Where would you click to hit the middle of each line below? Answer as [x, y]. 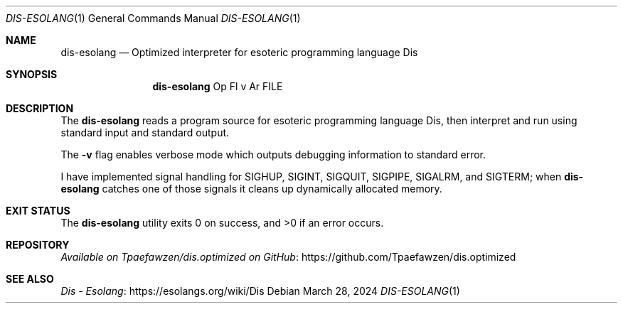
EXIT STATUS [38, 211]
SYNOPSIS [32, 74]
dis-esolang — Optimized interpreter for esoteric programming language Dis [239, 52]
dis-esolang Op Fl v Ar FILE [218, 86]
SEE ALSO [30, 279]
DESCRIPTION [40, 108]
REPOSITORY [38, 245]
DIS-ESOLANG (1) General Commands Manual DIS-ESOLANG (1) [153, 18]
